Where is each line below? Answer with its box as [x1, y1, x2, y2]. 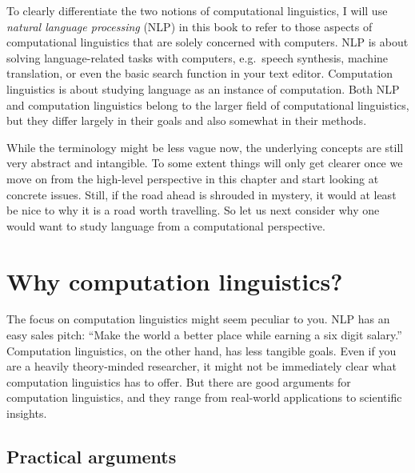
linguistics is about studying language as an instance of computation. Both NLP [6, 80, 400, 97]
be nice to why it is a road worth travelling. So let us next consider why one [6, 202, 380, 218]
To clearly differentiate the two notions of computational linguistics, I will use [6, 2, 388, 18]
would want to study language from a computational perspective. [6, 217, 325, 234]
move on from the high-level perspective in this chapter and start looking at [6, 170, 379, 186]
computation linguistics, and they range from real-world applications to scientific [6, 389, 402, 406]
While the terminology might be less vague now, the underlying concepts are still [6, 138, 404, 155]
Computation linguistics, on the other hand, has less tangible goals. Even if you [6, 342, 397, 359]
